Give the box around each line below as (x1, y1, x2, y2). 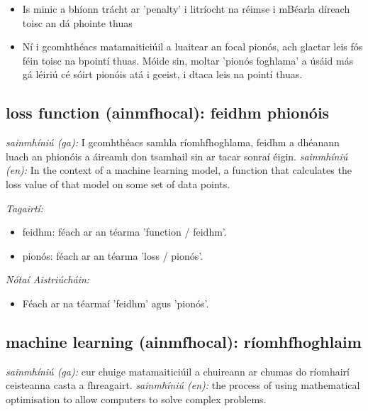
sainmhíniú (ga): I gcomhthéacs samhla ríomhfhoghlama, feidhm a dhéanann (6, 135, 340, 150)
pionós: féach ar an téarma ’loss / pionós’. (22, 248, 203, 263)
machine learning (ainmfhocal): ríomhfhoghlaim (6, 330, 362, 352)
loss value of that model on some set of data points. (6, 176, 230, 191)
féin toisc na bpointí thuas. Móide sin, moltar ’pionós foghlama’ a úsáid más (22, 53, 354, 67)
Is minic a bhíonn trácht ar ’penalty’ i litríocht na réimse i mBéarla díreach (22, 1, 350, 16)
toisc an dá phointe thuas (22, 15, 133, 30)
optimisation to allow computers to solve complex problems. (6, 391, 267, 406)
